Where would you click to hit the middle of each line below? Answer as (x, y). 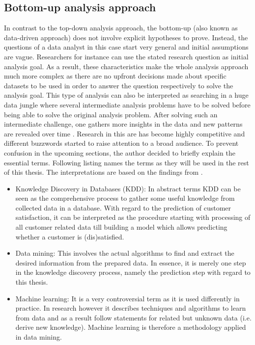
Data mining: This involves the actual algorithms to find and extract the (125, 253)
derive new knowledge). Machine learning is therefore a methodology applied (131, 327)
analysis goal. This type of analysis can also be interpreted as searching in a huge (126, 95)
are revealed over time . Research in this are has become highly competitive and (125, 133)
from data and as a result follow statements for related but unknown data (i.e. (133, 317)
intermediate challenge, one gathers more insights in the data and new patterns (123, 124)
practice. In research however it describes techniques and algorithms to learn (131, 308)
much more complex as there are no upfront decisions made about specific (115, 76)
